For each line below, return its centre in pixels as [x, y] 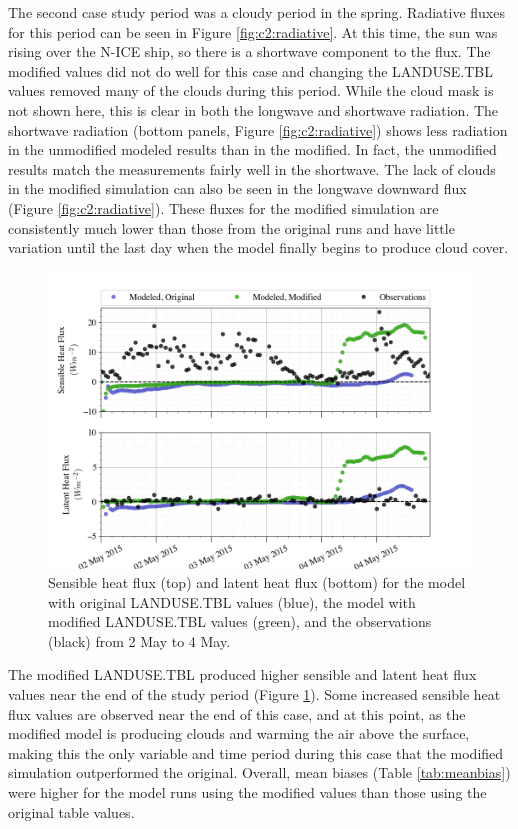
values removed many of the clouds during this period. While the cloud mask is [251, 90]
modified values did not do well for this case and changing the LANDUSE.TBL [251, 70]
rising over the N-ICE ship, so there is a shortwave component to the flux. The [249, 51]
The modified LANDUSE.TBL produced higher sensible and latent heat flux [242, 674]
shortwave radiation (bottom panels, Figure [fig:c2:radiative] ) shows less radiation [258, 129]
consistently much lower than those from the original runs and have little [231, 227]
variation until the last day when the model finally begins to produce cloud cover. [258, 247]
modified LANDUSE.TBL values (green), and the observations [240, 621]
